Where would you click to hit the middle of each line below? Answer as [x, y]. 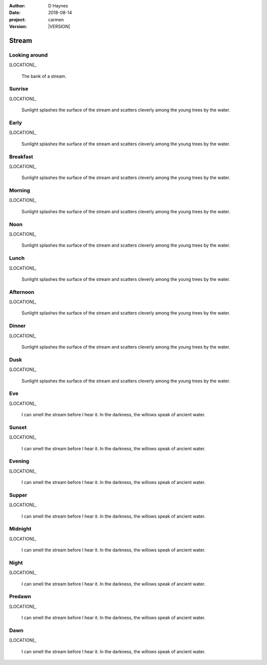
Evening [19, 461]
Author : [17, 6]
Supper [18, 495]
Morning [20, 190]
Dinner [18, 326]
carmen [56, 19]
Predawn [20, 597]
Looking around [28, 55]
